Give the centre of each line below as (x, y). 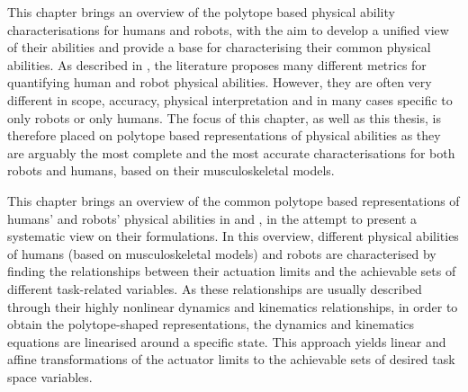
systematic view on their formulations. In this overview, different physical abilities (233, 236)
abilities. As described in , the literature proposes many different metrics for (217, 64)
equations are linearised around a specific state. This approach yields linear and (227, 341)
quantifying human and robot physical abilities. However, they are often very (220, 82)
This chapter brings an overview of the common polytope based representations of (234, 200)
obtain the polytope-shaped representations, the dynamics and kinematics (211, 324)
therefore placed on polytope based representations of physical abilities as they (224, 135)
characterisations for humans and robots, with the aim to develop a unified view (228, 29)
